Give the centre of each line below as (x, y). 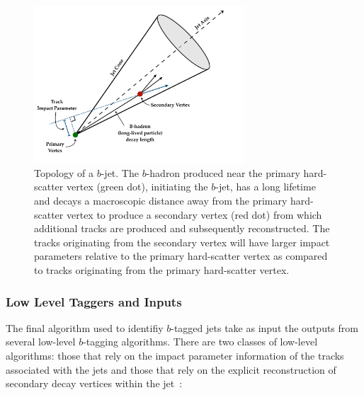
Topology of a (64, 172)
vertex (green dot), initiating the (137, 187)
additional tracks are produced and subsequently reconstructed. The (182, 228)
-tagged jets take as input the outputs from (265, 327)
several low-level (41, 342)
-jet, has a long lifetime (266, 187)
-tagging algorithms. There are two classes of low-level (200, 342)
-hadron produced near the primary (223, 172)
